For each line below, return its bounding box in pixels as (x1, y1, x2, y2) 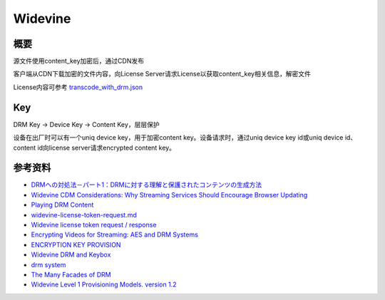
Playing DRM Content (31, 200, 94, 210)
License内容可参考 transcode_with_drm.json (13, 83, 143, 91)
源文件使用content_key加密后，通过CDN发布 (13, 57, 144, 66)
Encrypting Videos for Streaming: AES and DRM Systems (31, 230, 199, 239)
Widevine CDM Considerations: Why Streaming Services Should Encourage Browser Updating (31, 190, 308, 199)
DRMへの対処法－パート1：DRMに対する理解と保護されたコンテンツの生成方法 (31, 180, 262, 189)
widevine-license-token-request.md (31, 210, 137, 219)
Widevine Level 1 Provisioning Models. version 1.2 (31, 280, 177, 289)
